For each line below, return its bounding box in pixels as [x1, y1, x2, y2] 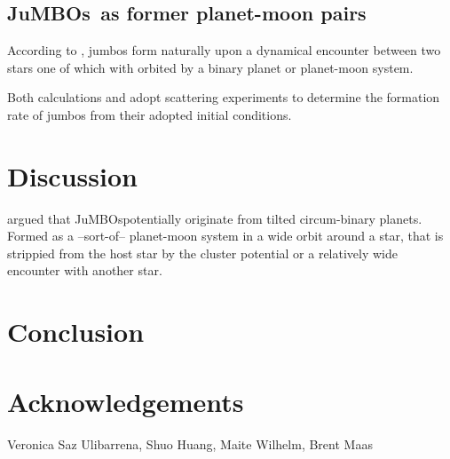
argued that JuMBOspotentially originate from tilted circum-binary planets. [7, 209, 422, 227]
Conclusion [7, 313, 145, 350]
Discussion [7, 157, 138, 194]
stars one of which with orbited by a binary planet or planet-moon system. [7, 58, 414, 76]
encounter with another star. [7, 261, 162, 280]
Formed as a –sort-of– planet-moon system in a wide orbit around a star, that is [7, 226, 444, 245]
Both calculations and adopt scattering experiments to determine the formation [7, 88, 440, 107]
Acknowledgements [7, 383, 244, 419]
